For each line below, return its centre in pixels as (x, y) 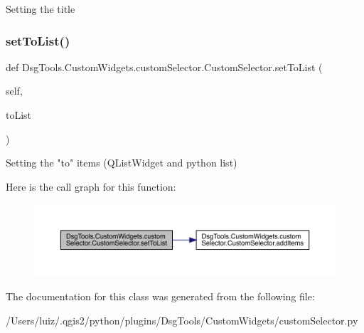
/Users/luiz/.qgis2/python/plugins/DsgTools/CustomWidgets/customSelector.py (182, 320)
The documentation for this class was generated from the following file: (160, 296)
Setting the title (41, 9)
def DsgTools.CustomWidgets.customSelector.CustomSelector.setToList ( (164, 67)
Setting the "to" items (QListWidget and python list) (122, 163)
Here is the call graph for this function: (91, 186)
